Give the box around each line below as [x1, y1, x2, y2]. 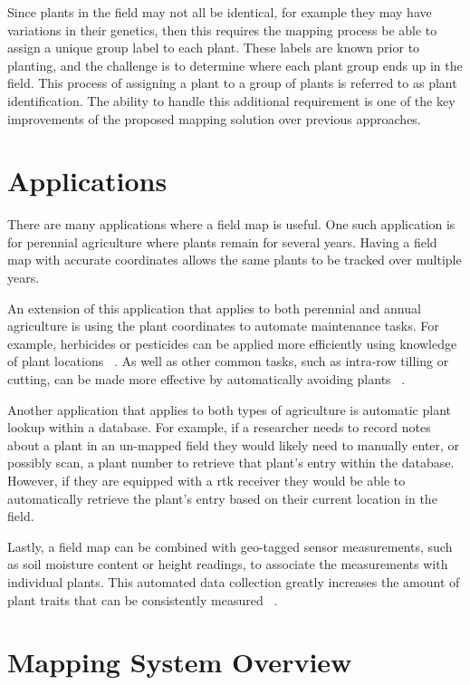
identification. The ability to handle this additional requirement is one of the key [7, 91, 456, 110]
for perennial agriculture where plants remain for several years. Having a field [7, 232, 437, 251]
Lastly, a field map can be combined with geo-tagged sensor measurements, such [7, 536, 453, 555]
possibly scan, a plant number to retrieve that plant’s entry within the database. [7, 453, 455, 472]
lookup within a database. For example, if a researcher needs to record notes [7, 418, 431, 437]
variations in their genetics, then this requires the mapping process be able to [7, 20, 437, 39]
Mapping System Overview [7, 643, 352, 680]
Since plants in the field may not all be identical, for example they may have [7, 3, 432, 21]
